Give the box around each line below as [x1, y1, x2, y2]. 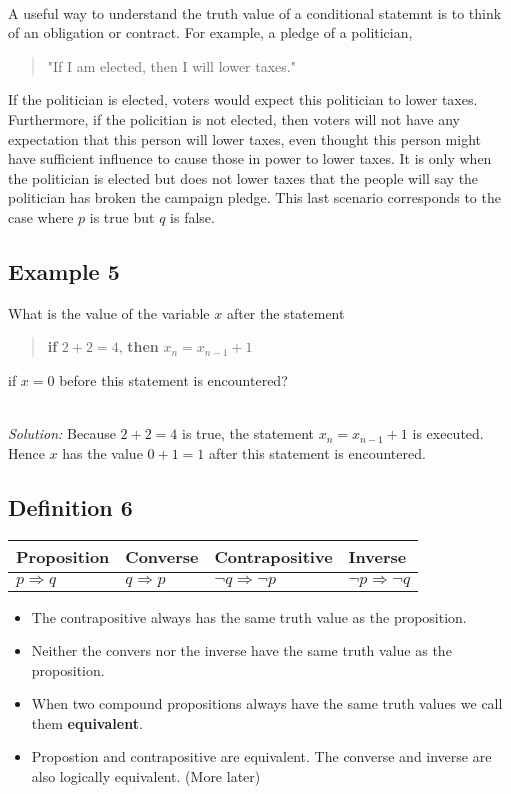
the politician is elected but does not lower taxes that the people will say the [8, 167, 479, 188]
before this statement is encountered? [59, 369, 288, 390]
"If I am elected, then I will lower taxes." [47, 55, 296, 76]
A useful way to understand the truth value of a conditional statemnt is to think [8, 2, 502, 23]
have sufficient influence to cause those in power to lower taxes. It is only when [8, 148, 492, 169]
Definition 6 [8, 491, 133, 522]
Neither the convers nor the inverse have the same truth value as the [31, 640, 452, 661]
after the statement [226, 302, 345, 323]
